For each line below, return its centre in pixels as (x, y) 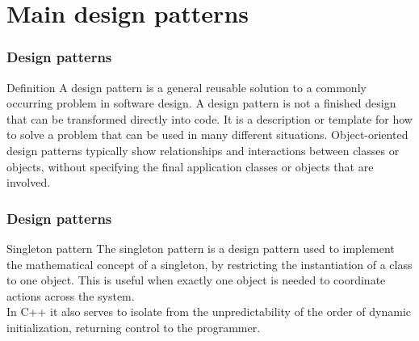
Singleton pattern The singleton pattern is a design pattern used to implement (201, 248)
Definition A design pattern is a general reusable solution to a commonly (186, 87)
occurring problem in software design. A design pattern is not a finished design (201, 103)
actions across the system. (71, 295)
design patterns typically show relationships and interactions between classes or (203, 150)
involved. (29, 182)
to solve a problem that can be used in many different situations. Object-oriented (207, 135)
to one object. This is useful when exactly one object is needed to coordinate (196, 280)
